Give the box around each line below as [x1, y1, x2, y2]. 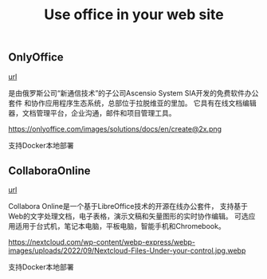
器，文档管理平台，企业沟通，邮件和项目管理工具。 [8, 108, 176, 117]
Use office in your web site [43, 6, 225, 24]
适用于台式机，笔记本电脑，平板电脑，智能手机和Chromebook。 [14, 222, 226, 231]
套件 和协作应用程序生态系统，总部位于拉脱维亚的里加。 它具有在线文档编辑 [8, 98, 257, 108]
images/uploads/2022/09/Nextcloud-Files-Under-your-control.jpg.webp [8, 246, 246, 256]
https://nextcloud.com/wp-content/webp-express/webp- [8, 238, 195, 247]
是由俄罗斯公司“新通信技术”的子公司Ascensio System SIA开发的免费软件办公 [8, 88, 259, 97]
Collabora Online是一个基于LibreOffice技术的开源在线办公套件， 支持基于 [8, 202, 249, 211]
